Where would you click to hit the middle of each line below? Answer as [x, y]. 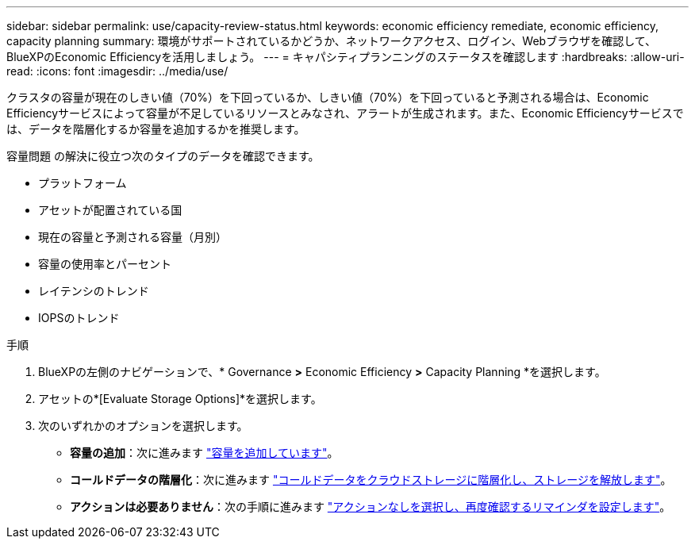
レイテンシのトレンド [94, 291]
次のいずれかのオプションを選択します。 [143, 426]
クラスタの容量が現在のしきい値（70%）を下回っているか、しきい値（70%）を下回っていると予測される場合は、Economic [328, 97]
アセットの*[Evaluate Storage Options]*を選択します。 [180, 399]
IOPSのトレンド [79, 318]
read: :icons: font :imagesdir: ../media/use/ [117, 71]
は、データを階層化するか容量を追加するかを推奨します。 [156, 129]
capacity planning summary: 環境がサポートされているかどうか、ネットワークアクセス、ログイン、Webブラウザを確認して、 [332, 41]
